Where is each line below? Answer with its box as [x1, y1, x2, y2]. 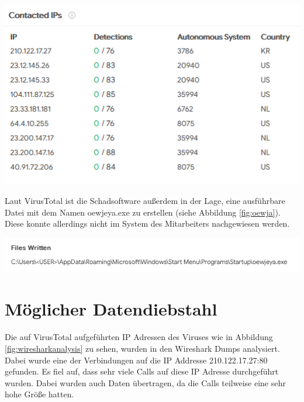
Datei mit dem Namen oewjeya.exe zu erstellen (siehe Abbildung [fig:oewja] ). [5, 206, 281, 218]
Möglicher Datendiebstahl [5, 297, 217, 321]
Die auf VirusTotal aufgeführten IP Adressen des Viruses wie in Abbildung [5, 331, 273, 343]
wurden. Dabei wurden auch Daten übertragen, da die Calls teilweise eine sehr [5, 376, 286, 389]
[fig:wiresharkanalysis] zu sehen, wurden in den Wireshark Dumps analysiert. [5, 342, 280, 354]
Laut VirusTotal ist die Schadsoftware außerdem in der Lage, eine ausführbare [5, 195, 285, 207]
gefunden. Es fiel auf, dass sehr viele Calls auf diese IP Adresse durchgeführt [5, 365, 279, 377]
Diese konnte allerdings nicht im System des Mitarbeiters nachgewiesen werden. [5, 217, 290, 230]
